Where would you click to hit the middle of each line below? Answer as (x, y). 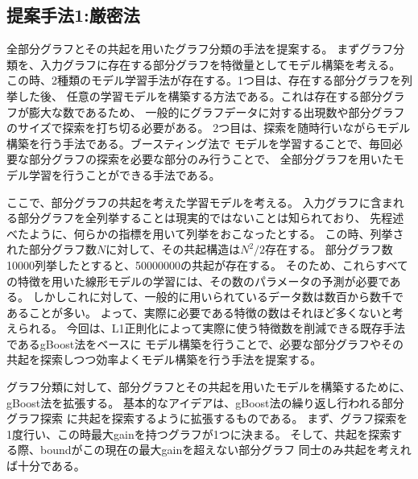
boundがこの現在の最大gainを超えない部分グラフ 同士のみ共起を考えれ (226, 450)
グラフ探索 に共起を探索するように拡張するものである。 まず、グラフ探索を (207, 418)
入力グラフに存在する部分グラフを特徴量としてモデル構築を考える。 (220, 64)
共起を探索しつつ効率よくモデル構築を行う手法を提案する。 (164, 359)
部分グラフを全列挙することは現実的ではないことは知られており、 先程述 (211, 218)
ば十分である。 (46, 466)
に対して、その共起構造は (173, 249)
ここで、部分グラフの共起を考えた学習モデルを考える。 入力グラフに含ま (200, 202)
